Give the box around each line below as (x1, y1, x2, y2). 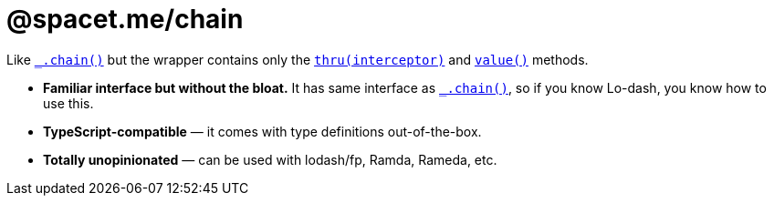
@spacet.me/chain (6, 4, 244, 35)
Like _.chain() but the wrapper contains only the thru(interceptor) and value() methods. (6, 51, 589, 67)
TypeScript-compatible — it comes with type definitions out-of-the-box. (43, 123, 482, 139)
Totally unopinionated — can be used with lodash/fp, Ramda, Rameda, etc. (43, 151, 497, 167)
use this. (43, 95, 94, 111)
